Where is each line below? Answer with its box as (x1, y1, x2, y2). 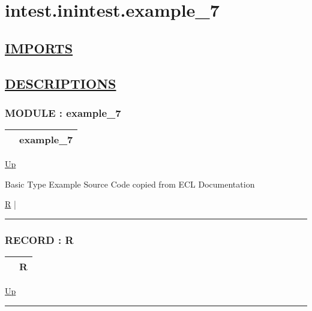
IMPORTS (5, 38, 73, 57)
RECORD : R (5, 232, 74, 247)
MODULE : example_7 (5, 105, 121, 120)
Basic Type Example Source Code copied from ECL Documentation (5, 177, 255, 190)
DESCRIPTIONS (5, 74, 116, 92)
